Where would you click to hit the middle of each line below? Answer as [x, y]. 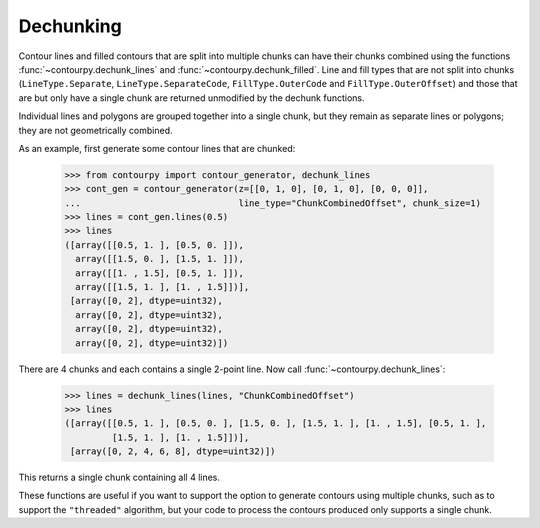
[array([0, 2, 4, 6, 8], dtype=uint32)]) [173, 451]
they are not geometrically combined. [95, 130]
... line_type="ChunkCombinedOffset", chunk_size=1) [273, 203]
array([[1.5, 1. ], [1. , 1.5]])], [162, 286]
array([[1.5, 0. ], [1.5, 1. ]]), [160, 259]
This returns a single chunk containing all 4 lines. [119, 477]
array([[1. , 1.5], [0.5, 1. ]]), [160, 273]
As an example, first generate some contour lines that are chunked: [157, 148]
